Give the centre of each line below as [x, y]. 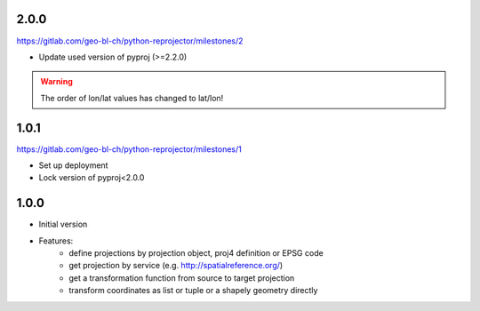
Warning [56, 82]
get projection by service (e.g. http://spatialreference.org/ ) [176, 266]
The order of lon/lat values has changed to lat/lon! [132, 98]
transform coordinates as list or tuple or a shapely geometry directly [193, 291]
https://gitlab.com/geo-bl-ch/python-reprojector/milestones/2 [130, 41]
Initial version [63, 224]
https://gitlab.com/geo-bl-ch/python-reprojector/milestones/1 [129, 149]
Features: [56, 241]
